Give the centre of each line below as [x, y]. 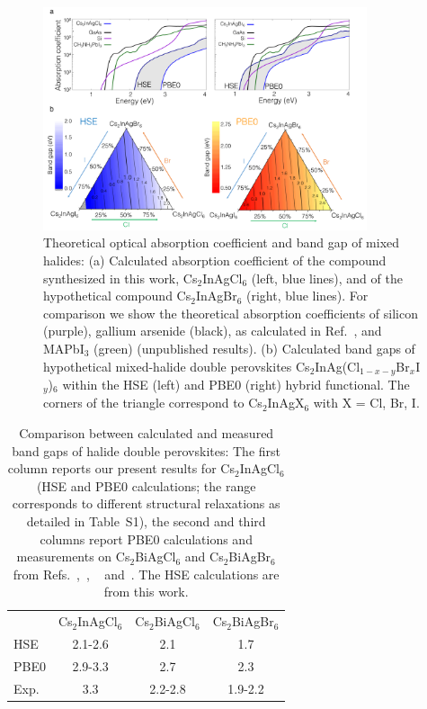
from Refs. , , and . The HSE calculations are [146, 574]
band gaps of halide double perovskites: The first [147, 450]
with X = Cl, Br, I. [366, 403]
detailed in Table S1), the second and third [146, 521]
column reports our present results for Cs [121, 468]
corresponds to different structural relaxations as [146, 503]
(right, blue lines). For [307, 296]
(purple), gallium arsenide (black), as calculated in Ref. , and [213, 331]
